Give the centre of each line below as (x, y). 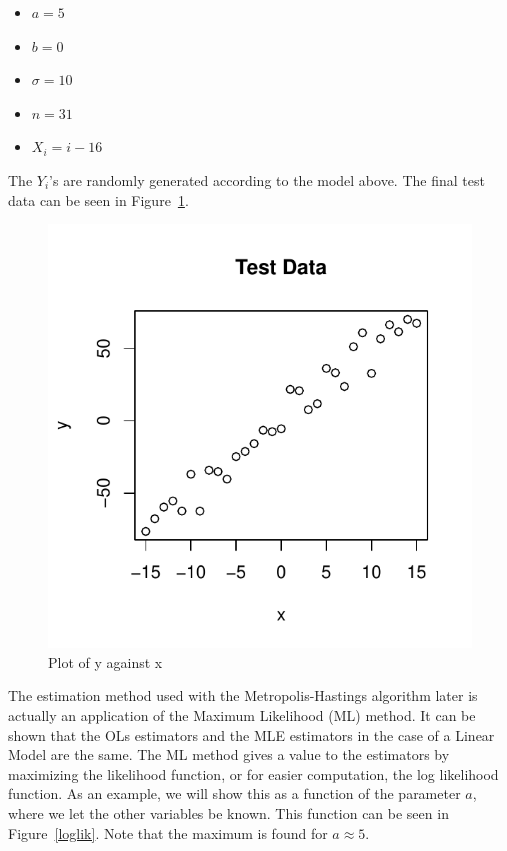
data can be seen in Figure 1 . (98, 199)
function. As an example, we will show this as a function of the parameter (234, 793)
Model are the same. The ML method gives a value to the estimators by (229, 754)
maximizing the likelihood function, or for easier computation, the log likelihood (253, 773)
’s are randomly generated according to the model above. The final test (267, 179)
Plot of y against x (105, 661)
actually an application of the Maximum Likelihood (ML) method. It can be (242, 714)
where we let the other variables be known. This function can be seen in (228, 812)
